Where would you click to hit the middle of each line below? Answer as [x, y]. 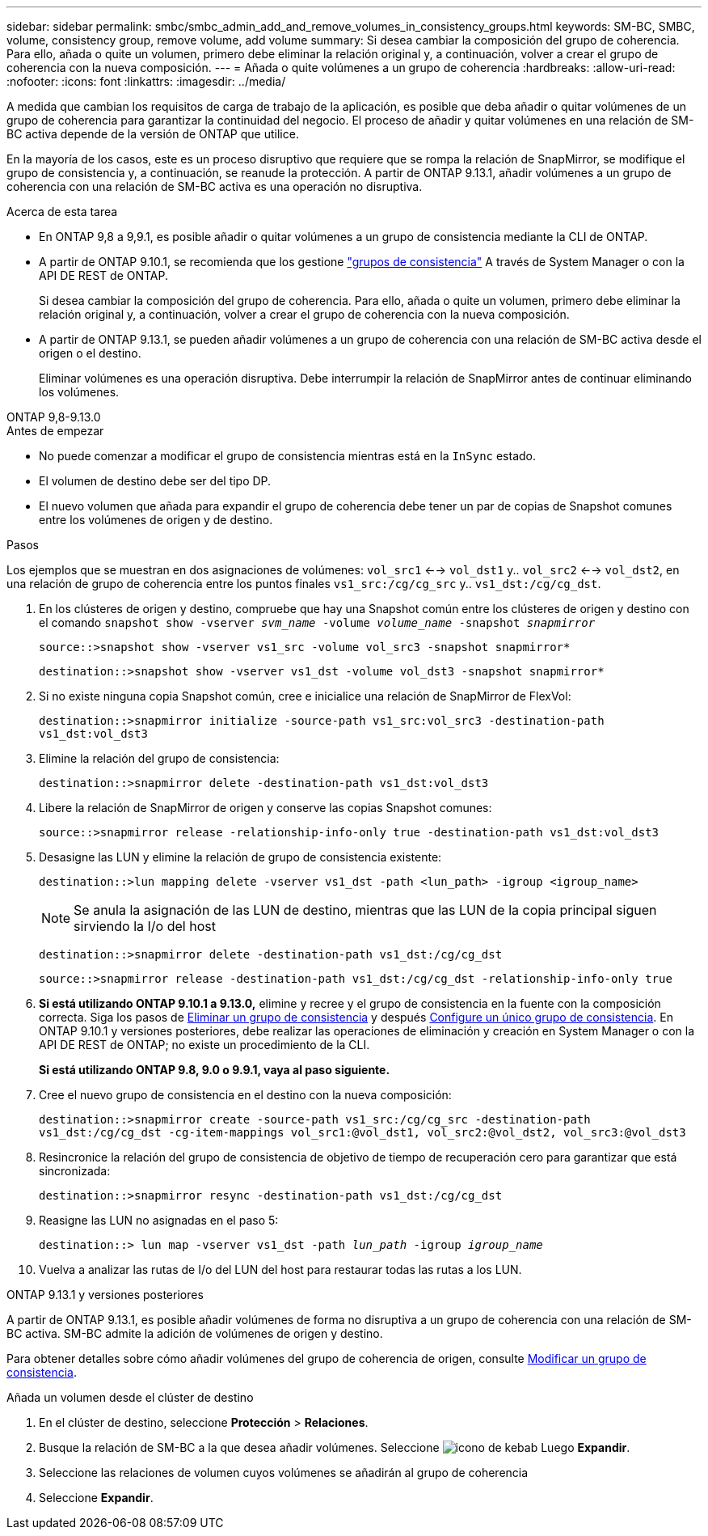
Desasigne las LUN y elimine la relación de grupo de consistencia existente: [240, 857]
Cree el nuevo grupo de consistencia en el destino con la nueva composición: [245, 1095]
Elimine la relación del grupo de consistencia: [159, 758]
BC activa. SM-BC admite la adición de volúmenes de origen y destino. [195, 1333]
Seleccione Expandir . [96, 1498]
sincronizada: [75, 1171]
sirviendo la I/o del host [145, 926]
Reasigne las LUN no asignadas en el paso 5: [159, 1220]
